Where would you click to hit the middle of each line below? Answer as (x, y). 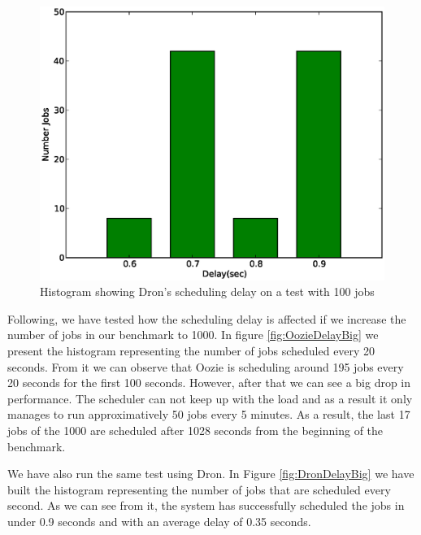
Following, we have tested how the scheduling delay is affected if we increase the (207, 318)
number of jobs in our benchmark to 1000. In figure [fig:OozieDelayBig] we (193, 335)
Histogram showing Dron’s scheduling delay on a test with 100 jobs (207, 291)
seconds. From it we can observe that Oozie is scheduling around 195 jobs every (206, 366)
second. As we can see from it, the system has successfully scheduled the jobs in (206, 505)
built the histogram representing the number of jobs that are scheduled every (199, 489)
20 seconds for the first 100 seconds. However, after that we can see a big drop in (209, 383)
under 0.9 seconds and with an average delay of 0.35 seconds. (159, 521)
